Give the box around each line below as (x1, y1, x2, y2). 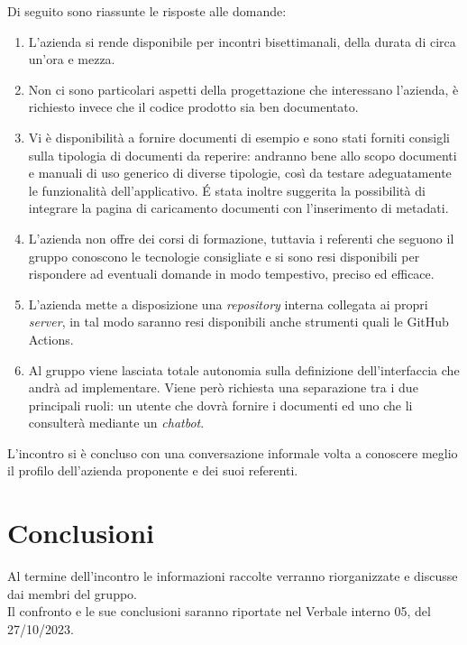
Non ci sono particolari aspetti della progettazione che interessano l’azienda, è (28, 79, 459, 98)
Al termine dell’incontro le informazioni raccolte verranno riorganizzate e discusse (7, 567, 458, 585)
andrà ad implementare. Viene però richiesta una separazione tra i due (28, 378, 418, 397)
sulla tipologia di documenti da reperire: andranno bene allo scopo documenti (28, 145, 457, 164)
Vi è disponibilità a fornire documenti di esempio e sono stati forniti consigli (28, 127, 450, 146)
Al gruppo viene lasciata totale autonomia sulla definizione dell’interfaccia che (28, 360, 460, 379)
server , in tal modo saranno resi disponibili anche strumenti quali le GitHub (28, 312, 449, 331)
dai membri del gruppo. (7, 584, 137, 603)
